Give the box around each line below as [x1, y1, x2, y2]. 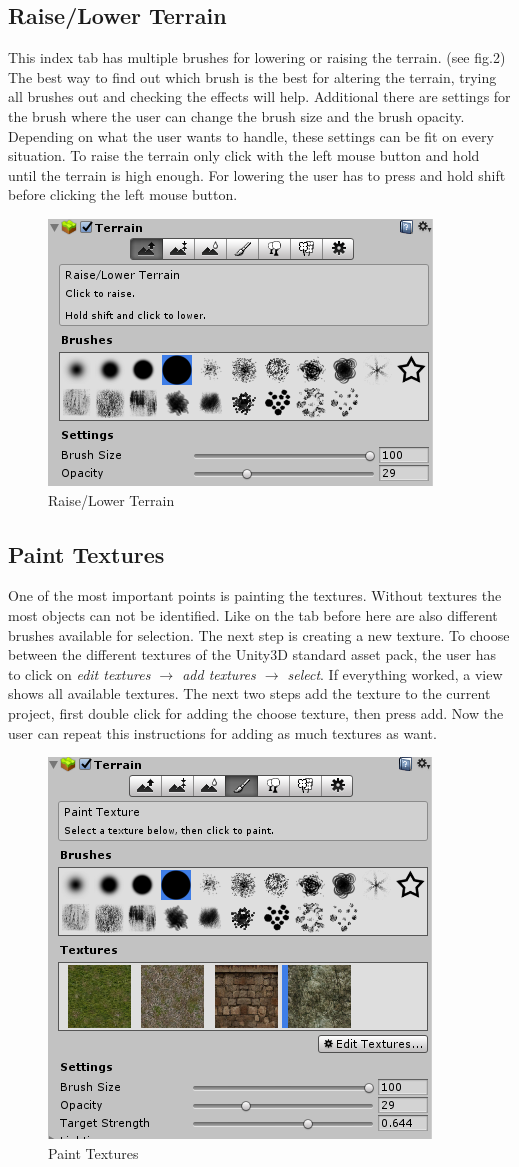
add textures [182, 663, 256, 684]
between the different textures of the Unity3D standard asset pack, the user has [8, 644, 497, 665]
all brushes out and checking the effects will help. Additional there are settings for [8, 86, 511, 107]
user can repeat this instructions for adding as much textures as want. [8, 722, 437, 743]
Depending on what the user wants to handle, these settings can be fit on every [8, 125, 494, 146]
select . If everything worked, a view [287, 663, 503, 684]
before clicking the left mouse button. [8, 184, 238, 205]
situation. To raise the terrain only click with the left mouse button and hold [8, 145, 480, 166]
